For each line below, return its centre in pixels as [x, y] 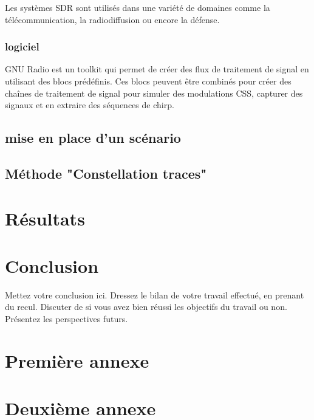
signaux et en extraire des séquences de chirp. [90, 105]
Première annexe [77, 360]
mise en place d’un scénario [93, 138]
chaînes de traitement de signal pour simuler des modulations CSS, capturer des [154, 93]
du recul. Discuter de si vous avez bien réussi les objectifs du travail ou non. [146, 307]
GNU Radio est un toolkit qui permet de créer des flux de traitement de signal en [157, 69]
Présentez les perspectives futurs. [67, 319]
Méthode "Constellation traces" [106, 173]
